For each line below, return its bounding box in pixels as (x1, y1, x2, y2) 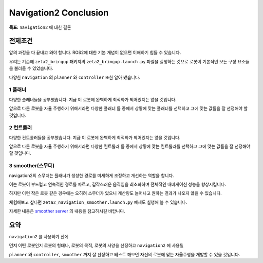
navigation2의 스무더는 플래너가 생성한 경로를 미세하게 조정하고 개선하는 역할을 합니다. (9, 173, 174, 178)
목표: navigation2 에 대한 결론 (9, 24, 72, 30)
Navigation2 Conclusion (9, 7, 109, 18)
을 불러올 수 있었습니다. (9, 66, 54, 71)
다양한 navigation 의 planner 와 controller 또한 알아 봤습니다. (9, 74, 141, 80)
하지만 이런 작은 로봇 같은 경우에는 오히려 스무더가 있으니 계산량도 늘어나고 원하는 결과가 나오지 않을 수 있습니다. (9, 190, 222, 196)
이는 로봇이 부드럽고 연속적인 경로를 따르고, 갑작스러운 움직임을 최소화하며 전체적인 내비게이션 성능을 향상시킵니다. (9, 181, 226, 187)
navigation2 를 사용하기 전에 (9, 234, 69, 240)
